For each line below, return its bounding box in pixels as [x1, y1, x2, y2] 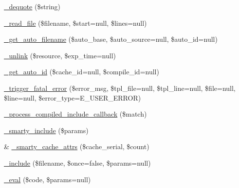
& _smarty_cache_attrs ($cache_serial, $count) [4, 141, 149, 152]
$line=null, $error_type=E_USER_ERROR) [4, 92, 141, 103]
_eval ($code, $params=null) [4, 174, 91, 184]
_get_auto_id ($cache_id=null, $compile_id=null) [4, 67, 159, 77]
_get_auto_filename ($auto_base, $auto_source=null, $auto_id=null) [4, 34, 218, 44]
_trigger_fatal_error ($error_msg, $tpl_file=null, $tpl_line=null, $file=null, [4, 83, 236, 93]
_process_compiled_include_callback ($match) [4, 109, 147, 119]
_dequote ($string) [4, 1, 61, 11]
